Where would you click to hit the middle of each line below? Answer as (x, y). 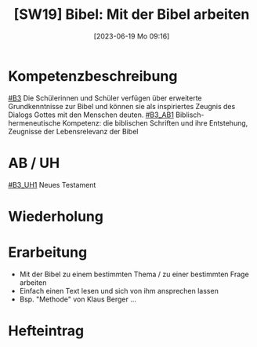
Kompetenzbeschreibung (93, 76)
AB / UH (34, 163)
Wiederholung (56, 216)
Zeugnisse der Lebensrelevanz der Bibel (73, 131)
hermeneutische (34, 122)
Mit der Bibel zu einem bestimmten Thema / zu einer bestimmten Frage (134, 274)
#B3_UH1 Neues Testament (52, 184)
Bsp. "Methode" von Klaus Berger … (78, 299)
